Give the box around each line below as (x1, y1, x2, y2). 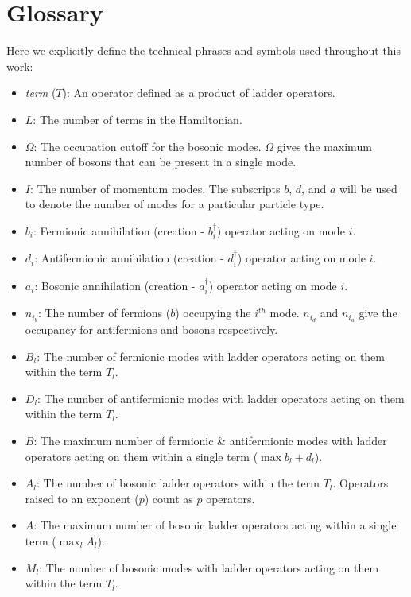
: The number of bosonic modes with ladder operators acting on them (39, 559, 379, 576)
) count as (144, 490, 193, 506)
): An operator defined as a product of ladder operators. (62, 84, 335, 101)
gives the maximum (277, 138, 372, 154)
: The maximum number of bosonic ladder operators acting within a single (33, 517, 397, 533)
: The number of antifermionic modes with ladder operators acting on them (37, 390, 405, 406)
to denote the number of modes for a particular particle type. (25, 196, 324, 212)
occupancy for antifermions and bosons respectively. (25, 321, 278, 337)
